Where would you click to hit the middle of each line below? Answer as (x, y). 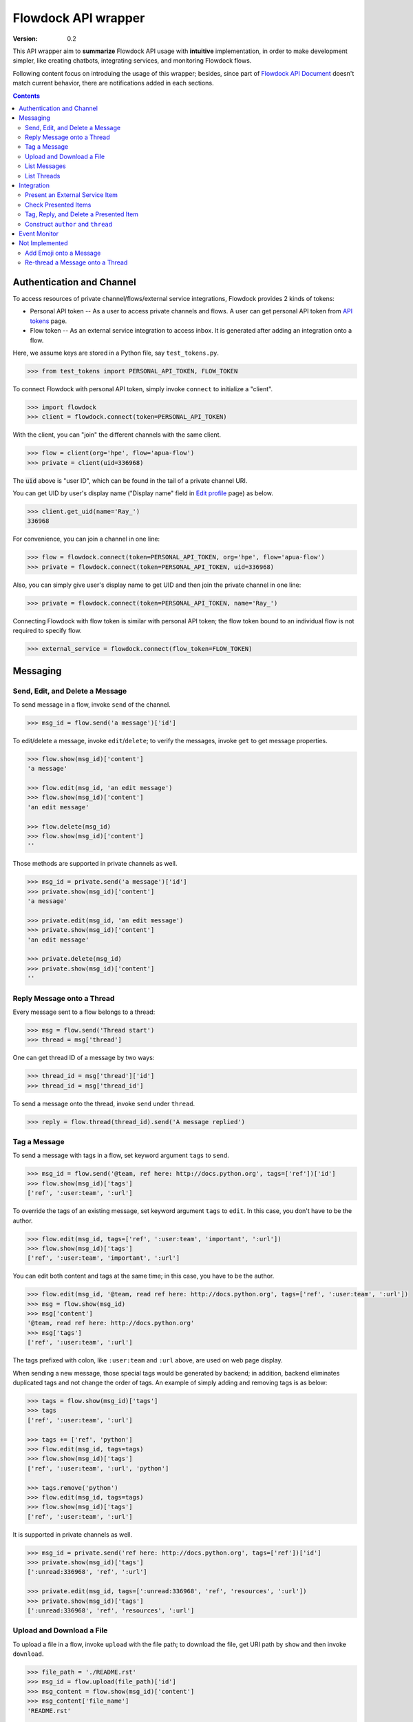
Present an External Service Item (72, 195)
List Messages (45, 166)
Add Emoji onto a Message (63, 253)
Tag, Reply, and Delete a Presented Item (82, 214)
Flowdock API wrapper (79, 18)
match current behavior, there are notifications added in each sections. (113, 83)
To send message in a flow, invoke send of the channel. (92, 704)
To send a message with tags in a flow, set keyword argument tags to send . (121, 1155)
